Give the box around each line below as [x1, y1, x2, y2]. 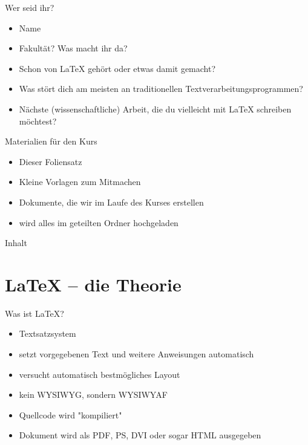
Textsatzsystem [19, 327, 76, 340]
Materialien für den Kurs [5, 135, 97, 148]
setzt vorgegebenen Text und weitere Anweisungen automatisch [19, 348, 254, 360]
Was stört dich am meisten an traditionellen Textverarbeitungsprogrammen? [19, 82, 303, 95]
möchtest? [19, 114, 57, 127]
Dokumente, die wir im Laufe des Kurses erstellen [19, 195, 204, 208]
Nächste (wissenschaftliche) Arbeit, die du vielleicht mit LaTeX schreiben [19, 102, 292, 115]
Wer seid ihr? [5, 1, 54, 13]
